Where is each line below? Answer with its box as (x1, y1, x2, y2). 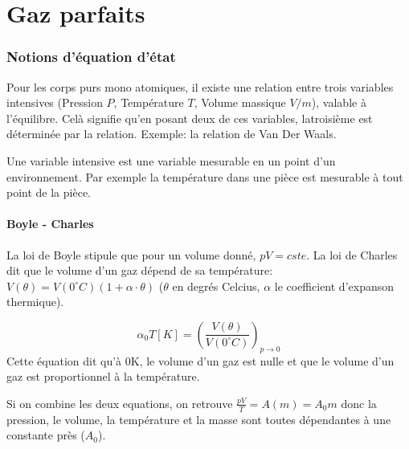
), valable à (311, 94, 366, 111)
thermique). (6, 293, 64, 310)
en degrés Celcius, (172, 277, 260, 294)
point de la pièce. (6, 184, 91, 201)
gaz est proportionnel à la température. (6, 368, 200, 385)
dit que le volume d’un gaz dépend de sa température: (6, 262, 273, 279)
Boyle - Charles (6, 215, 94, 232)
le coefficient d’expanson (274, 277, 395, 294)
